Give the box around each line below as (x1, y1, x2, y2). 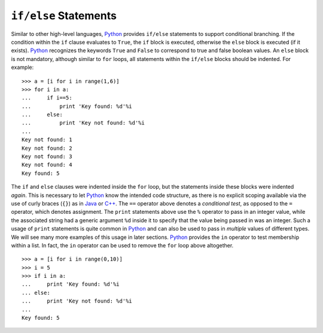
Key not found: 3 (22, 153, 72, 160)
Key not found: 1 (22, 137, 72, 143)
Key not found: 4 (22, 162, 72, 168)
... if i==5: (22, 95, 72, 101)
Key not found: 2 (22, 144, 72, 152)
